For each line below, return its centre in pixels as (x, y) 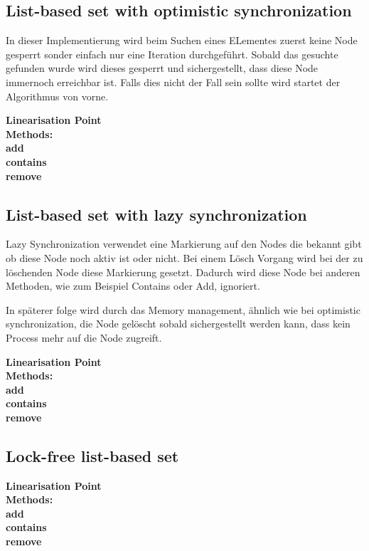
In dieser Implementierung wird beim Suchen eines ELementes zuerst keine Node (182, 40)
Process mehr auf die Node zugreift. (84, 337)
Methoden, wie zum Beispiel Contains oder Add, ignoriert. (133, 286)
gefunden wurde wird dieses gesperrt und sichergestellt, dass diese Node (162, 68)
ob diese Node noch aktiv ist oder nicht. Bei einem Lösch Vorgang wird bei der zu (184, 257)
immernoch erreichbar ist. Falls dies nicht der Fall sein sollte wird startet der (173, 82)
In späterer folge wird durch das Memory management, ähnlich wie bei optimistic (183, 309)
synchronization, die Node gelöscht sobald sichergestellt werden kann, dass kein (178, 324)
